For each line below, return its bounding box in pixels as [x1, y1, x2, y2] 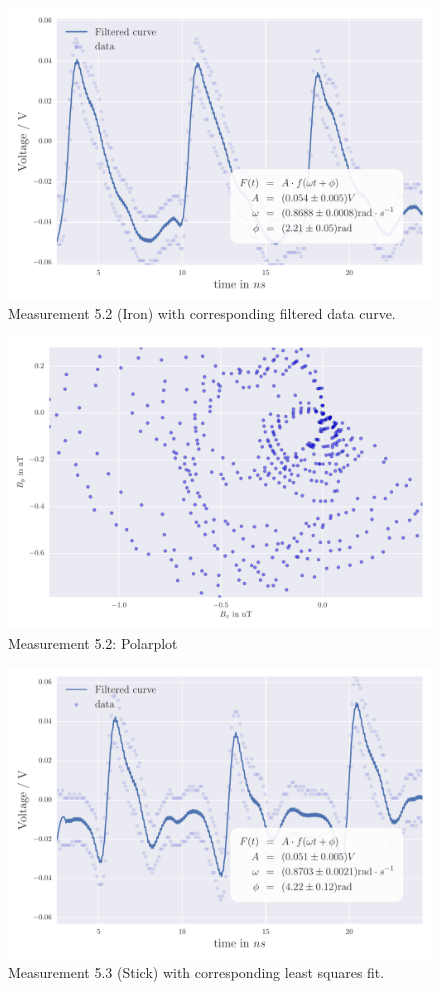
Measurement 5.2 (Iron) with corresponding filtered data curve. [8, 303, 396, 324]
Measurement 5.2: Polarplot [8, 632, 178, 653]
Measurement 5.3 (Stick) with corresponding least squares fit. [8, 962, 385, 983]
